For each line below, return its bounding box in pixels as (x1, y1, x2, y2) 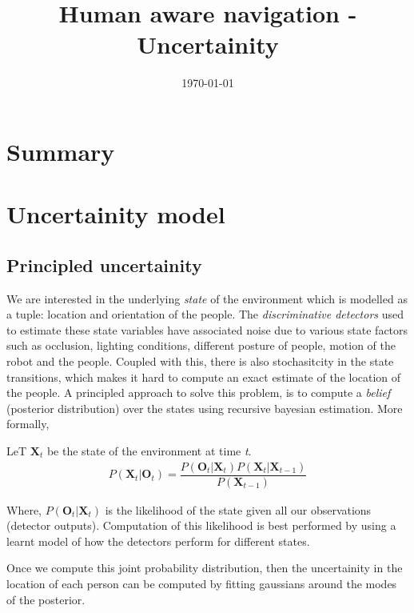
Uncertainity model (6, 198, 225, 230)
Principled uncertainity (6, 252, 202, 277)
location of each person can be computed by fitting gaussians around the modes (6, 575, 397, 592)
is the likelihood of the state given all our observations (105, 501, 372, 518)
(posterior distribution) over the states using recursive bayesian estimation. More (6, 399, 403, 416)
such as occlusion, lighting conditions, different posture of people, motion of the (6, 337, 396, 354)
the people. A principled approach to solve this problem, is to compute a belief (6, 384, 391, 401)
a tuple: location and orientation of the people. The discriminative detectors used (6, 306, 404, 323)
